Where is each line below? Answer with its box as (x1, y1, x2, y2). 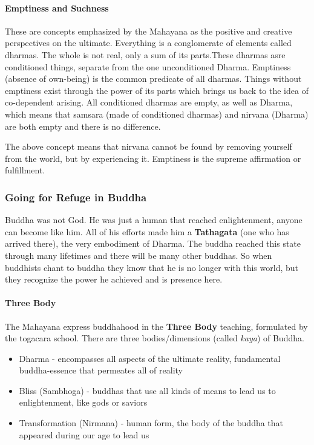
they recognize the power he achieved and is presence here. (5, 273, 223, 286)
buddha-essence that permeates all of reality (19, 364, 183, 376)
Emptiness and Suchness (5, 1, 109, 14)
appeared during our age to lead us (19, 428, 149, 441)
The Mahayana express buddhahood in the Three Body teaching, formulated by (5, 320, 308, 332)
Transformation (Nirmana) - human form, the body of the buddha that (19, 417, 284, 429)
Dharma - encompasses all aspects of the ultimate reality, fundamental (19, 352, 281, 364)
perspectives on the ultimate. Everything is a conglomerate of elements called (5, 36, 292, 49)
